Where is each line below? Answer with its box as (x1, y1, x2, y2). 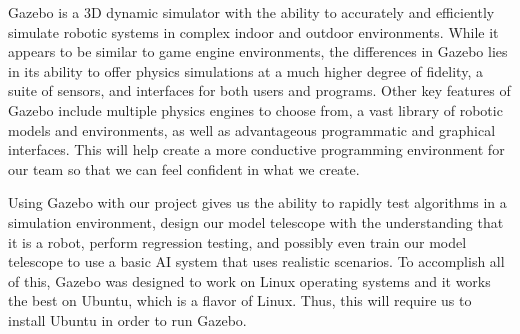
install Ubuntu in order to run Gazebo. (8, 309, 247, 330)
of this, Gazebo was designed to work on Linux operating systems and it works (8, 270, 491, 291)
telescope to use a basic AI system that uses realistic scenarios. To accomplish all (8, 251, 505, 272)
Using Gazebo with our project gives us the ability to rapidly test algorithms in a (8, 192, 507, 213)
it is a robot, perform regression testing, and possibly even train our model (8, 231, 467, 252)
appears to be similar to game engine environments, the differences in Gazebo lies (8, 41, 508, 62)
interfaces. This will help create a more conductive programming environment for (8, 139, 505, 160)
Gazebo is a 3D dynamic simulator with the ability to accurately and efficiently (8, 2, 495, 22)
